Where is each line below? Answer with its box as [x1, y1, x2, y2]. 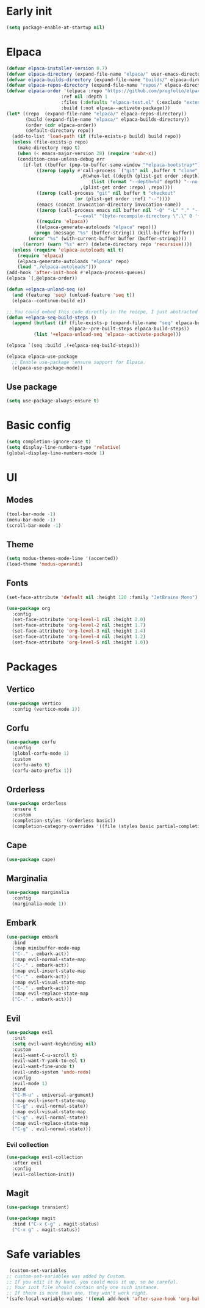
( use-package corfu [6, 739, 56, 746]
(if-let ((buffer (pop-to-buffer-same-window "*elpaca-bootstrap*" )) [22, 162, 203, 168]
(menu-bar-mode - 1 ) [6, 517, 56, 523]
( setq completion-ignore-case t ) [6, 438, 92, 445]
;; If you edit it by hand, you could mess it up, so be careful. [6, 1279, 179, 1285]
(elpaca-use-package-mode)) [12, 365, 84, 371]
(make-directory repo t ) [17, 145, 81, 151]
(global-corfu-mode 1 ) [12, 750, 70, 757]
